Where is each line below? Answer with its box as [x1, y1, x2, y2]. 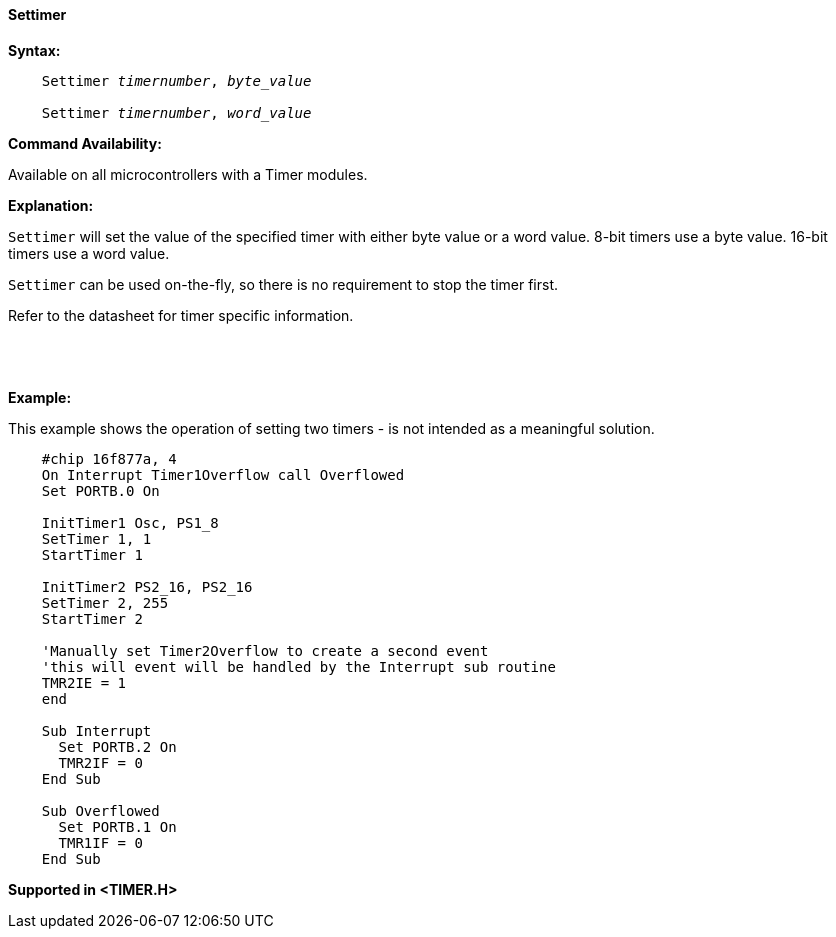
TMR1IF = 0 [58, 834, 143, 851]
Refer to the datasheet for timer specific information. [8, 306, 354, 324]
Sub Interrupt [41, 722, 152, 739]
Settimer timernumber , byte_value [41, 72, 312, 89]
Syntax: [8, 41, 61, 59]
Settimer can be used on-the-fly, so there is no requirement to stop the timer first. [8, 275, 558, 293]
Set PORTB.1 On [58, 818, 177, 835]
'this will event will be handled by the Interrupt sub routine [41, 658, 556, 675]
